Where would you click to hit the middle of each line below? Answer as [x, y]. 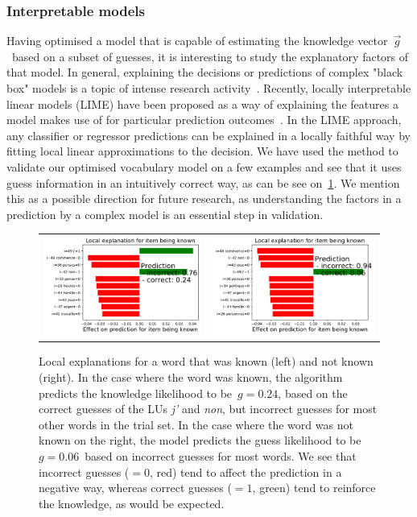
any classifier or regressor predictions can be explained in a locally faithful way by [208, 135]
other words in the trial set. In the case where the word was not [196, 424]
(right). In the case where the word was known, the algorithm [191, 376]
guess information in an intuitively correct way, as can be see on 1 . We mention [203, 182]
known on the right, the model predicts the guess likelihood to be [200, 440]
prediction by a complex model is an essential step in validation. [165, 214]
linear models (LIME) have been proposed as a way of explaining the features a [202, 103]
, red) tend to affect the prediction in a [246, 472]
